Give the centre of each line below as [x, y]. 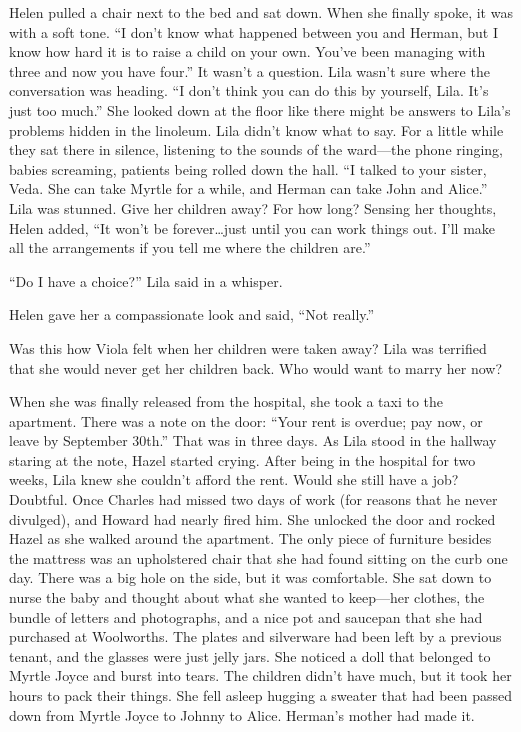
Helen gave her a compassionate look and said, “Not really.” [192, 314]
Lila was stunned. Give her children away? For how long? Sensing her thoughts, [253, 207]
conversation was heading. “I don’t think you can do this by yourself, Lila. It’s [249, 90]
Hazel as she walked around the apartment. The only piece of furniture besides [250, 538]
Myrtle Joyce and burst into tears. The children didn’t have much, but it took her [260, 675]
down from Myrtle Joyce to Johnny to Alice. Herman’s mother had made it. [242, 714]
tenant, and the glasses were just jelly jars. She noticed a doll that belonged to [250, 655]
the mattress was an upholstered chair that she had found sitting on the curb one [258, 557]
